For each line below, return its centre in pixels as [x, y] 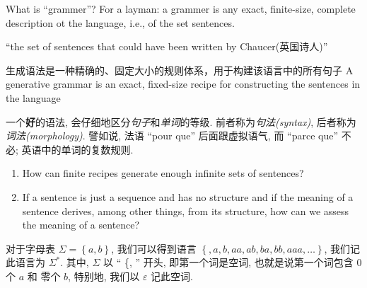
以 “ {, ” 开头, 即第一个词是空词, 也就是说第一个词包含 [228, 262]
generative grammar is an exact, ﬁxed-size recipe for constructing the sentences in [183, 84]
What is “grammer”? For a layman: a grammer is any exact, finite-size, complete [181, 8]
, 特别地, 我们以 [104, 276]
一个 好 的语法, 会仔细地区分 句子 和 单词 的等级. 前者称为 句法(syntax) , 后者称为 [181, 121]
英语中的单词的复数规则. [77, 149]
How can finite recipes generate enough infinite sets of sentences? [163, 173]
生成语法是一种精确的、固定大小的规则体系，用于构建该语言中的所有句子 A [180, 70]
